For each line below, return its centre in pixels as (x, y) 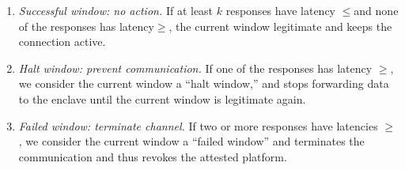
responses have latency (280, 10)
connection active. (62, 42)
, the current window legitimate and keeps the (280, 26)
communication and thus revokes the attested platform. (153, 156)
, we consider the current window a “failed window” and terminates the (191, 141)
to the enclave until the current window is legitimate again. (162, 98)
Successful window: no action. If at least (116, 10)
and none (376, 10)
